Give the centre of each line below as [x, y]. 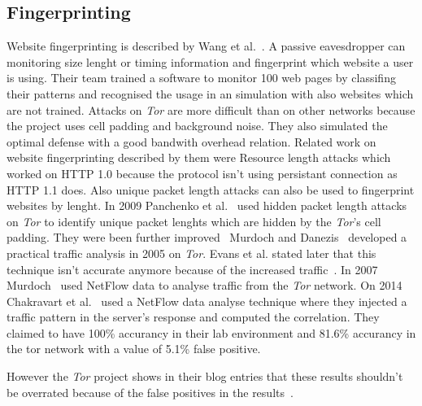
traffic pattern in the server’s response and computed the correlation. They [193, 317]
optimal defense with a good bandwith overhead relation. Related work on [191, 141]
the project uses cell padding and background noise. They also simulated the [197, 126]
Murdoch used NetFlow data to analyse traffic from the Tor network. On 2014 [204, 285]
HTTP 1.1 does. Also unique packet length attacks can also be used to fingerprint [211, 189]
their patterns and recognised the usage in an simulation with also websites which [210, 93]
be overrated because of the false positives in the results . [150, 392]
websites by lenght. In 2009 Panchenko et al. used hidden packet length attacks [207, 205]
